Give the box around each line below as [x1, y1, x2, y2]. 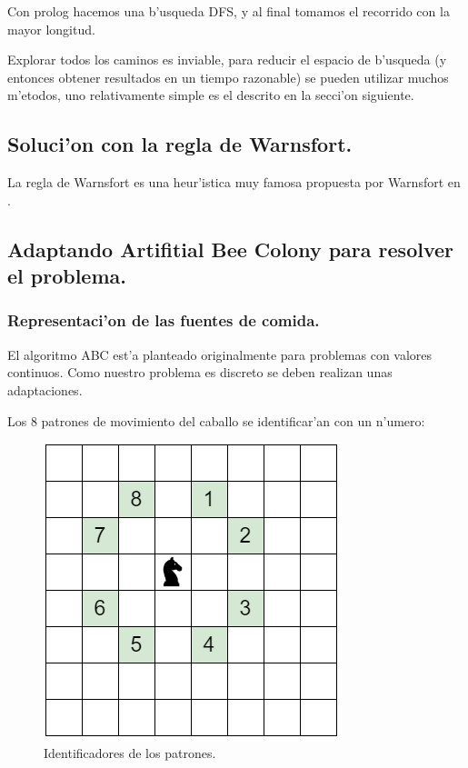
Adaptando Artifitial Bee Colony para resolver [7, 234, 454, 263]
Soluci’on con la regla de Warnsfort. [7, 130, 353, 158]
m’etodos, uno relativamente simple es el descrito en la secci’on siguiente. [7, 85, 414, 105]
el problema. [7, 262, 126, 290]
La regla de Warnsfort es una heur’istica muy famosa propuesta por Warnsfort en [7, 173, 461, 192]
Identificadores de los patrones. [44, 743, 216, 762]
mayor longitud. [7, 19, 95, 38]
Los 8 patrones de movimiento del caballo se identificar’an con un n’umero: [7, 411, 425, 430]
